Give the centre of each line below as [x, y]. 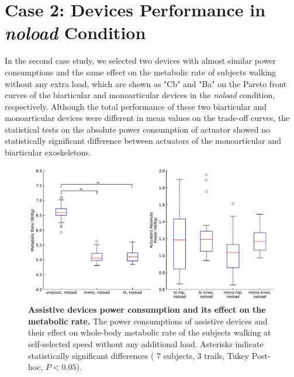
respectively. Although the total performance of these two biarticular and [136, 106]
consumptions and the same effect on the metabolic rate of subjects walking [141, 72]
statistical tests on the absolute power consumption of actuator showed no [138, 129]
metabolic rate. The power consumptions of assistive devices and [148, 321]
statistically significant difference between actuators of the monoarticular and [143, 141]
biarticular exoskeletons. [48, 152]
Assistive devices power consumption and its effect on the [147, 309]
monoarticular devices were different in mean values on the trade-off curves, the [147, 118]
